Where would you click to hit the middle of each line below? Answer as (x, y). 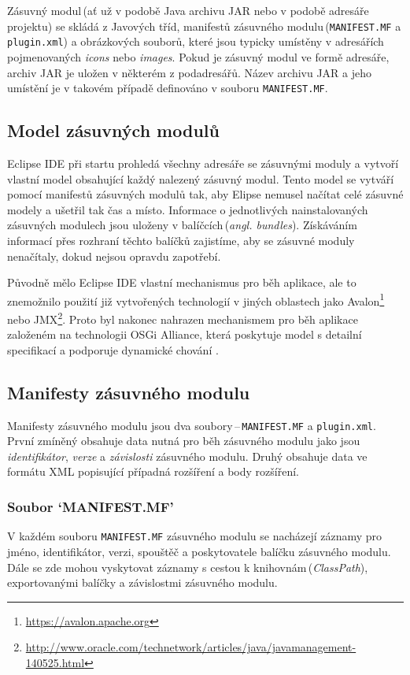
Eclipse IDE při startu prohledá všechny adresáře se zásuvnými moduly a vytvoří (203, 163)
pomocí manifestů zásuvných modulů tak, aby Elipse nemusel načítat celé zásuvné (205, 194)
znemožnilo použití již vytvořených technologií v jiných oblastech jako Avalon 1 (196, 299)
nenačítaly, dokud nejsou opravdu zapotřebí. (114, 256)
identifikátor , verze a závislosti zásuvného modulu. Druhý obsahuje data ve (187, 456)
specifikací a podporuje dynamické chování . (113, 349)
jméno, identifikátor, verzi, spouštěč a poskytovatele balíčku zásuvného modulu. (199, 551)
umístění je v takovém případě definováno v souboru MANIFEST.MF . (168, 88)
